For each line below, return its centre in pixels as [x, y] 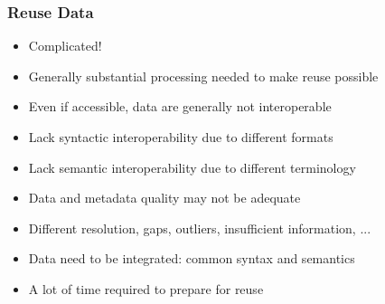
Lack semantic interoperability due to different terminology [192, 167]
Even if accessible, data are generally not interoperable [180, 106]
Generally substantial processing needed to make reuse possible [203, 76]
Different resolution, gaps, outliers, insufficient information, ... [200, 228]
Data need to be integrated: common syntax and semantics [192, 258]
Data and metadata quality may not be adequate [164, 198]
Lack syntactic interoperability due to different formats [181, 137]
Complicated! [65, 46]
